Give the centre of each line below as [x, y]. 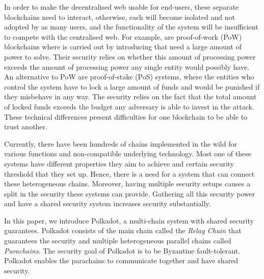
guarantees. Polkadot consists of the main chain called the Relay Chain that [123, 230]
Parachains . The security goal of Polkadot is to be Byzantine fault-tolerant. [122, 250]
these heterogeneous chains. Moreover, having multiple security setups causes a [127, 184]
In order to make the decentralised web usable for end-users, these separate [122, 7]
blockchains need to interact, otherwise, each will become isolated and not [120, 17]
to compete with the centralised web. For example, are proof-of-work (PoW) [123, 36]
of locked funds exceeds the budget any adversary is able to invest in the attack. [129, 106]
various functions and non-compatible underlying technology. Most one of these [128, 154]
